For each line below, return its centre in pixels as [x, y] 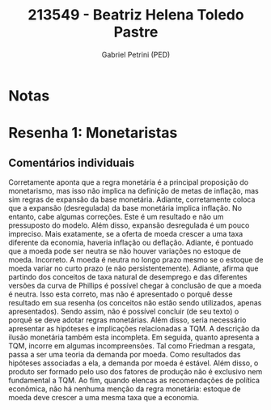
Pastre [136, 32]
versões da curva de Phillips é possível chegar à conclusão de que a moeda [135, 285]
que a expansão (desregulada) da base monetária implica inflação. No [125, 207]
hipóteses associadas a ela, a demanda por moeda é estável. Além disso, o [133, 363]
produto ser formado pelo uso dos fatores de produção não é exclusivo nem [135, 371]
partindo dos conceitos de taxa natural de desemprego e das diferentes [128, 276]
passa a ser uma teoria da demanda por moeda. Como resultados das [125, 354]
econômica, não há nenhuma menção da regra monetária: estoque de [125, 389]
